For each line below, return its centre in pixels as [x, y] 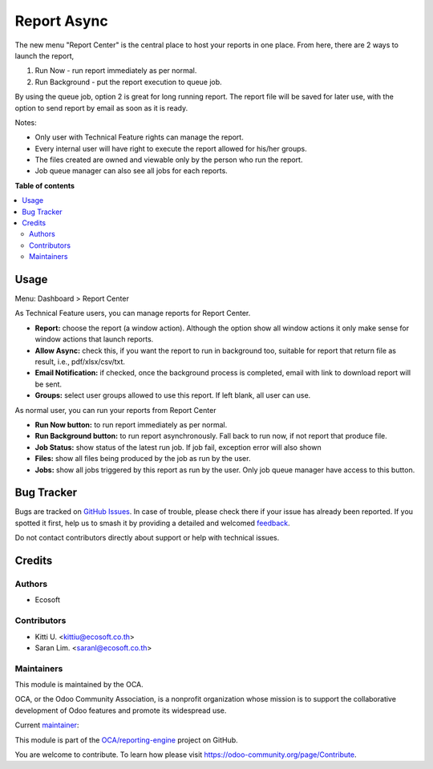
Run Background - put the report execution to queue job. [128, 82]
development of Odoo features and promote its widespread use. [121, 710]
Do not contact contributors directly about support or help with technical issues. [147, 538]
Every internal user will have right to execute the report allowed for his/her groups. [171, 148]
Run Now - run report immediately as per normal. [116, 71]
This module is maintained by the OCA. [79, 685]
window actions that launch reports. [94, 339]
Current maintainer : [47, 725]
